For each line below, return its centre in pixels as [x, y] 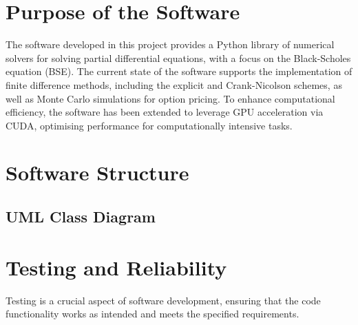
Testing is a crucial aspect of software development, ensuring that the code [163, 300]
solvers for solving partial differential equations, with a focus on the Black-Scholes [178, 57]
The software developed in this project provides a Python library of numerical [170, 44]
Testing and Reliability [116, 267]
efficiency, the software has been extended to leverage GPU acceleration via [165, 112]
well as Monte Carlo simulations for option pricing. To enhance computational [170, 98]
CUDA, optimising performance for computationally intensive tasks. [149, 125]
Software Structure [97, 172]
